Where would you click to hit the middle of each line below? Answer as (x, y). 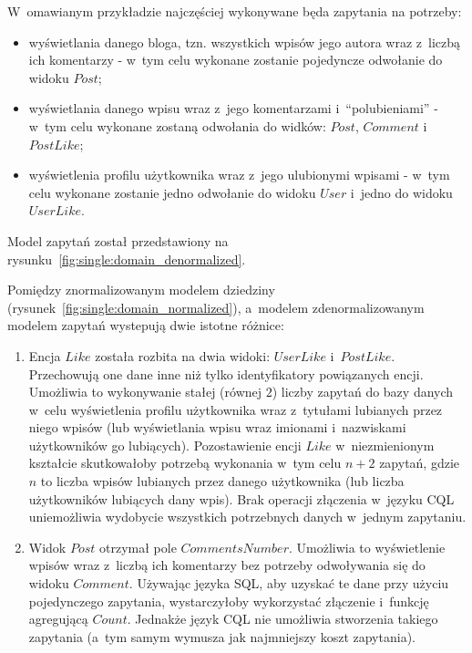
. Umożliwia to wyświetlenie (367, 547)
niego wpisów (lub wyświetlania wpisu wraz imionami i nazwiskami (217, 427)
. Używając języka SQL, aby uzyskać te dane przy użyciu (289, 583)
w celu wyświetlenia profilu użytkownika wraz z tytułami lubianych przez (236, 409)
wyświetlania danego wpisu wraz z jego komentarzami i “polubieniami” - (233, 108)
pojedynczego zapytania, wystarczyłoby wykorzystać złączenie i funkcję (229, 601)
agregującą (58, 619)
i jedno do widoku (401, 192)
